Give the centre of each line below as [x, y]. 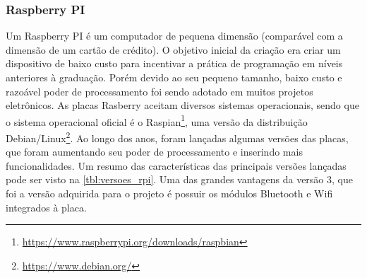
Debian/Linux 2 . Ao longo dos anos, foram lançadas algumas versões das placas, [177, 137]
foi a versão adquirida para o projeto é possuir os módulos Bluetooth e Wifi [169, 193]
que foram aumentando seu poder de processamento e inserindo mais [154, 152]
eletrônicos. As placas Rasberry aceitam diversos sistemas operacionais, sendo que [182, 105]
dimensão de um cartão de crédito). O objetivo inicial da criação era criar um [173, 49]
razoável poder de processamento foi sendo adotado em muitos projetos [160, 91]
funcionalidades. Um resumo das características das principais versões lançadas [176, 165]
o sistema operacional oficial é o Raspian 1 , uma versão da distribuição [157, 120]
